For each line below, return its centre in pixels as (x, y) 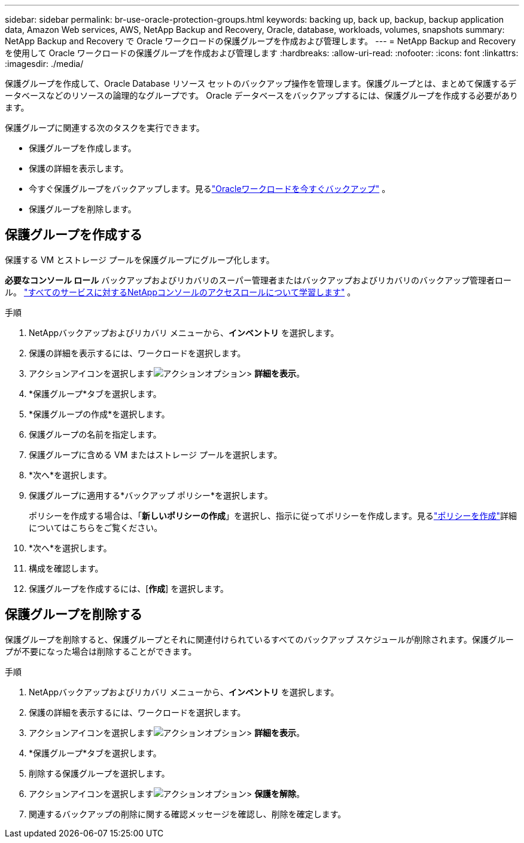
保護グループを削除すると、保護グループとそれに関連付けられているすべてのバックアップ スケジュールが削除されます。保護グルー (259, 639)
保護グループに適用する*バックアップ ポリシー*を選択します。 (151, 495)
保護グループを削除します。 (83, 209)
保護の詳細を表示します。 (79, 168)
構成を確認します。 (66, 568)
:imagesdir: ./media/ (44, 64)
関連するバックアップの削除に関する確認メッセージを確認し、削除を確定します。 (188, 814)
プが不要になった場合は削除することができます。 (101, 651)
